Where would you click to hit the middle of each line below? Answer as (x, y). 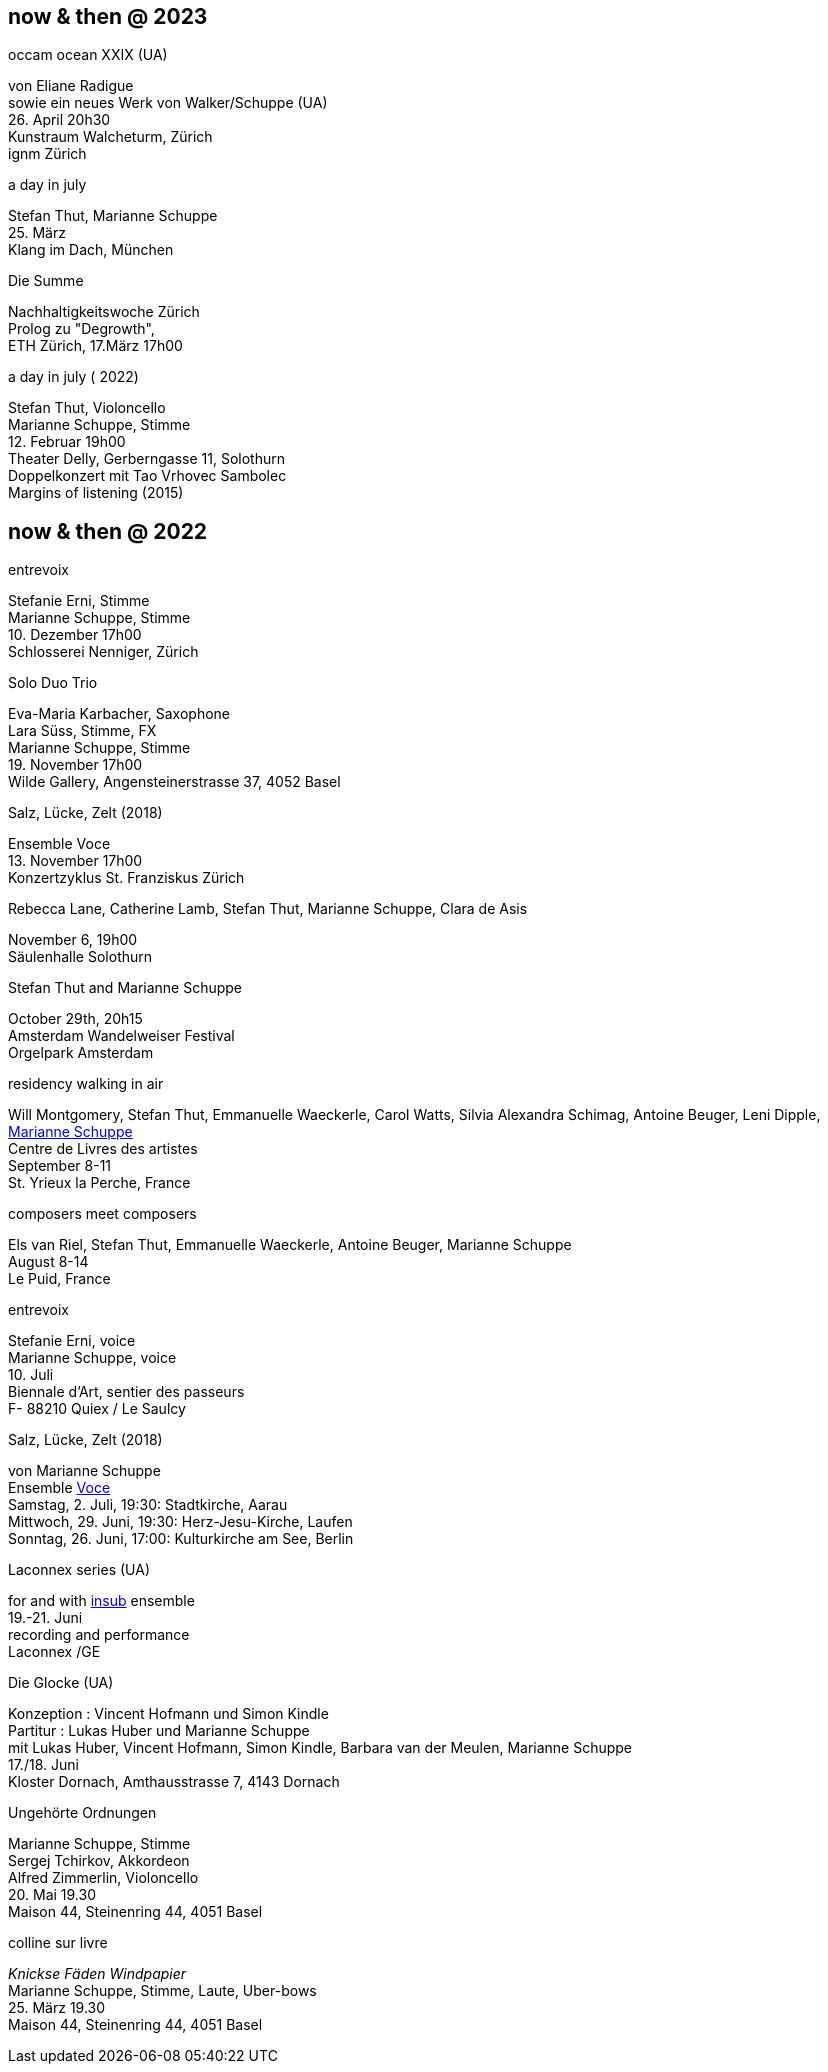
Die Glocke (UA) (61, 1683)
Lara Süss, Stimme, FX (82, 731)
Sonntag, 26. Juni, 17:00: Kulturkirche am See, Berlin (181, 1539)
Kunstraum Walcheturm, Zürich (110, 137)
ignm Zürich (47, 154)
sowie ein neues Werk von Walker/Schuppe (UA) (168, 103)
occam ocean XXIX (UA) (88, 55)
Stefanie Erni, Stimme (79, 601)
